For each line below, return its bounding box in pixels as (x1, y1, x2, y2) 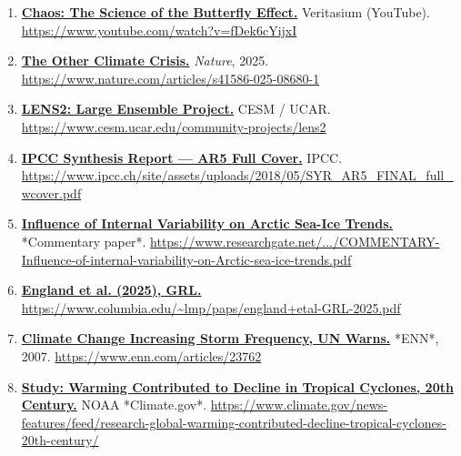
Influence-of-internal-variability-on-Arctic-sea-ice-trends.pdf (21, 249, 352, 269)
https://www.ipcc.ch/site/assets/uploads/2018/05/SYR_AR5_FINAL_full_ (21, 166, 454, 185)
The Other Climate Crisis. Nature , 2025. (21, 51, 269, 70)
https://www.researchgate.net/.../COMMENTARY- (150, 231, 440, 250)
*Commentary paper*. (21, 231, 146, 250)
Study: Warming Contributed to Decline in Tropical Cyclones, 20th (21, 377, 454, 396)
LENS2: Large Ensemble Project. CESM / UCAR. (21, 99, 331, 118)
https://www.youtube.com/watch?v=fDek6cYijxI (21, 20, 297, 39)
